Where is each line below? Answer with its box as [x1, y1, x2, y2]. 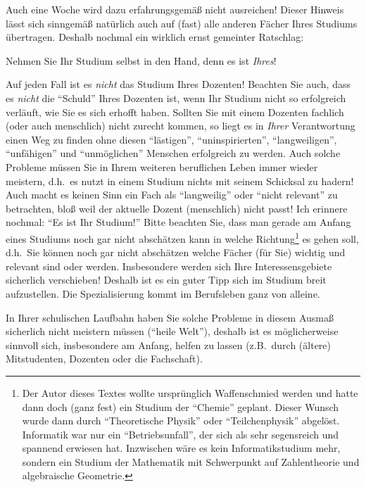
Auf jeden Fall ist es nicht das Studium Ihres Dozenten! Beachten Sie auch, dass [6, 77, 351, 91]
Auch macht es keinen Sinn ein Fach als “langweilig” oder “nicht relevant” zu [6, 187, 338, 202]
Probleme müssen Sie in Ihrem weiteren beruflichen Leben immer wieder [6, 159, 318, 174]
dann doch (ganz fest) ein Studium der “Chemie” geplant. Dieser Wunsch [22, 399, 339, 414]
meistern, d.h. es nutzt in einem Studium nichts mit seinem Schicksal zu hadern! [6, 173, 354, 188]
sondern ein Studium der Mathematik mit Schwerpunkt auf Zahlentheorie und [22, 454, 360, 469]
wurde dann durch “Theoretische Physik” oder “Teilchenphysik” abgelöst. [22, 413, 340, 428]
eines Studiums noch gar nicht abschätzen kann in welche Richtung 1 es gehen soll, [6, 229, 359, 246]
